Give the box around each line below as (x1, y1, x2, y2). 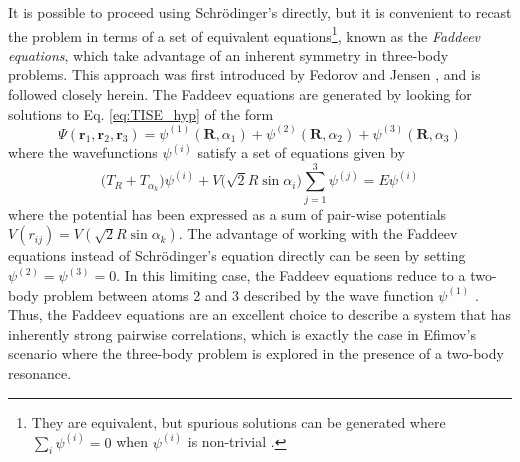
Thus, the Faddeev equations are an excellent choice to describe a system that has (8, 304, 512, 325)
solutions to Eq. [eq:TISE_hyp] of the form (8, 103, 274, 124)
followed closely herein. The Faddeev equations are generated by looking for (8, 84, 472, 105)
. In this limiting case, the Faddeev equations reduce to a (116, 265, 466, 285)
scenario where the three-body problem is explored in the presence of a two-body (8, 343, 504, 364)
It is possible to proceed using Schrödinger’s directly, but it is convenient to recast (8, 2, 512, 22)
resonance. (8, 362, 72, 383)
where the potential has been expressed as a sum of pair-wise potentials (8, 203, 447, 224)
